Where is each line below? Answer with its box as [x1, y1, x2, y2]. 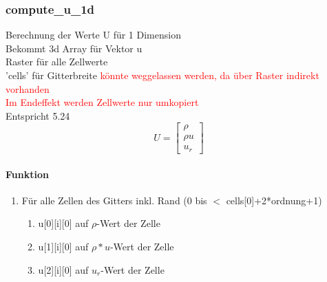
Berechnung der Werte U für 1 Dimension [6, 28, 181, 42]
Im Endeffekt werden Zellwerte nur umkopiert [6, 95, 199, 109]
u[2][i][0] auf [38, 262, 89, 276]
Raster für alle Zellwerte [6, 54, 108, 69]
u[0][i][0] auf [38, 216, 89, 230]
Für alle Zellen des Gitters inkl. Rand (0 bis [21, 193, 207, 207]
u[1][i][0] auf [38, 239, 89, 253]
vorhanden [6, 81, 50, 96]
